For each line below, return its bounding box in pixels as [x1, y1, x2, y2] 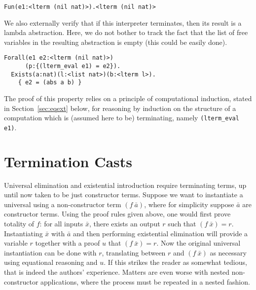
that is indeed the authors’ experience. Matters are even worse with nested [4, 267, 230, 277]
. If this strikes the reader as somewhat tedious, [104, 257, 247, 267]
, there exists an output [89, 218, 160, 229]
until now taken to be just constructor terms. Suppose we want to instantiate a [4, 189, 243, 200]
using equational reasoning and [4, 257, 98, 267]
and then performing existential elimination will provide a [73, 228, 248, 238]
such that [168, 218, 196, 229]
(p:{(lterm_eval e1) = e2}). [25, 63, 121, 70]
